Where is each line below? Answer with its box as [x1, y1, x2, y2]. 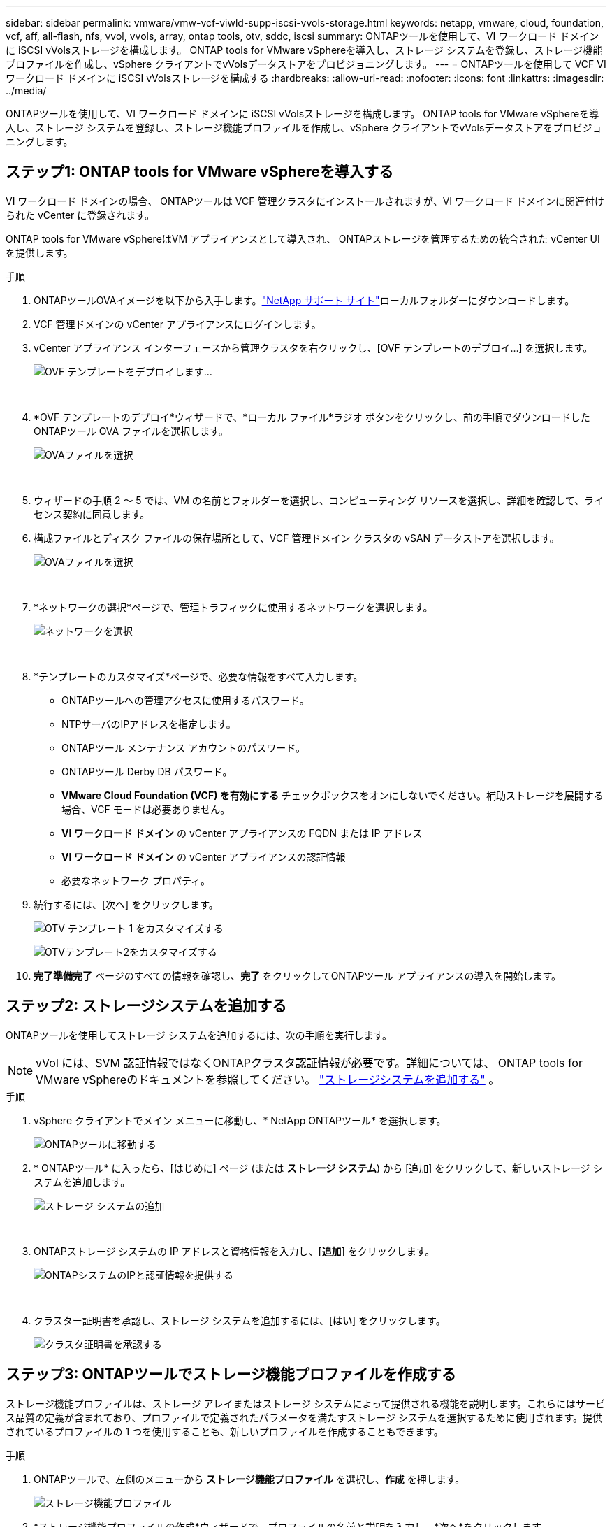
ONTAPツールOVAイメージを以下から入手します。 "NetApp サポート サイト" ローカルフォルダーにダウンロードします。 [34, 294, 575, 306]
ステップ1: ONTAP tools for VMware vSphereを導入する [6, 163, 394, 181]
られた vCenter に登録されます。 [6, 208, 154, 221]
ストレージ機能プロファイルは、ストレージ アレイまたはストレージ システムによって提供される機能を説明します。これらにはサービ [6, 1397, 606, 1410]
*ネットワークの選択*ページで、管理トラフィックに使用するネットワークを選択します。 [34, 601, 433, 613]
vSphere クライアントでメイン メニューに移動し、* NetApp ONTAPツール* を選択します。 [34, 1114, 446, 1126]
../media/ [6, 85, 47, 96]
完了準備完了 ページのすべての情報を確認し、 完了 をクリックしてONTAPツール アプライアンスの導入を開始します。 [34, 969, 562, 982]
